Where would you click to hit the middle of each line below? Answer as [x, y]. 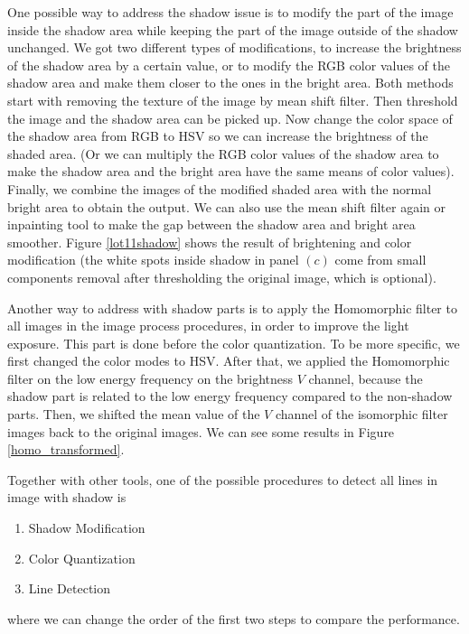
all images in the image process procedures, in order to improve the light [208, 326]
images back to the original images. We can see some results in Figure [201, 431]
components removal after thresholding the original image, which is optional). [222, 277]
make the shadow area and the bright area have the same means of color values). [231, 171]
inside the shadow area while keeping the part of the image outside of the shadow [233, 29]
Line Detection [70, 588]
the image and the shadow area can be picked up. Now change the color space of [230, 118]
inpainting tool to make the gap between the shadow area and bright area [211, 224]
